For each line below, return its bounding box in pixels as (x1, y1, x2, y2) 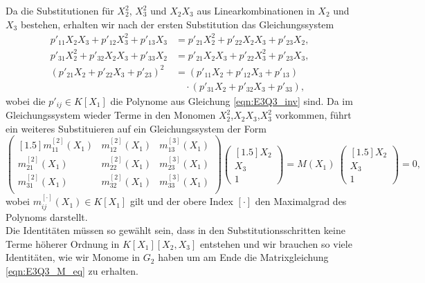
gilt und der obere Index (129, 194, 233, 208)
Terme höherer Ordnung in (6, 236, 120, 251)
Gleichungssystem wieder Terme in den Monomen (6, 108, 216, 122)
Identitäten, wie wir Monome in (6, 250, 141, 264)
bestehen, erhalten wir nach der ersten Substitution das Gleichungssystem (20, 17, 334, 31)
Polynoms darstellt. (6, 209, 88, 224)
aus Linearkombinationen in (197, 3, 315, 17)
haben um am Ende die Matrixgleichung (158, 250, 329, 264)
